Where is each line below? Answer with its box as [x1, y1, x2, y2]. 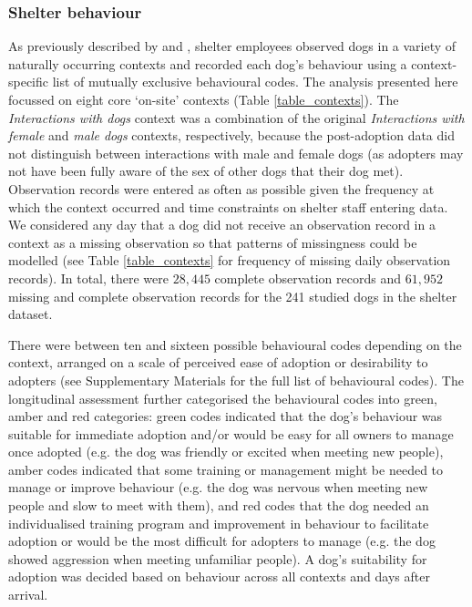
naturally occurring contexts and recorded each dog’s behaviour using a [8, 54, 407, 73]
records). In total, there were [8, 268, 169, 287]
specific [8, 72, 49, 91]
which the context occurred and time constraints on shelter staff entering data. [8, 197, 448, 216]
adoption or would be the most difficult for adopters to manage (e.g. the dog [8, 531, 436, 550]
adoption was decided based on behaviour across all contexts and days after [8, 567, 430, 586]
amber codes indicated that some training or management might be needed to [8, 459, 444, 478]
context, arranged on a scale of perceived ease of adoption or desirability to [8, 353, 428, 372]
